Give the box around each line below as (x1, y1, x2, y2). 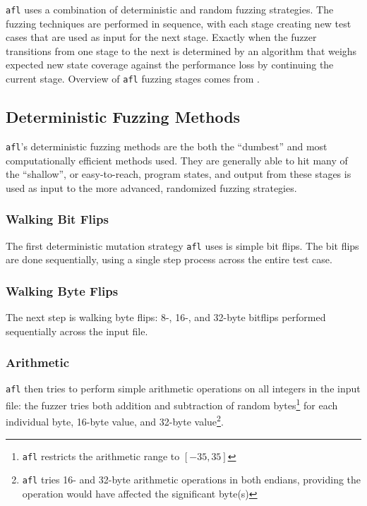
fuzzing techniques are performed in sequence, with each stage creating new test (6, 16, 351, 30)
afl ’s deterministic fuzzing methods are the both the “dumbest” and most (6, 138, 327, 153)
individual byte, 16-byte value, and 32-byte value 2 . (6, 412, 224, 428)
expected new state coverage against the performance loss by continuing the (6, 57, 334, 72)
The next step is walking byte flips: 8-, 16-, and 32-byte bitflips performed (6, 310, 326, 325)
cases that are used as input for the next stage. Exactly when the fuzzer (6, 30, 317, 44)
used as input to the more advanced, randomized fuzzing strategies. (6, 180, 297, 195)
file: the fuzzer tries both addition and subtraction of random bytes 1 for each (6, 396, 338, 412)
